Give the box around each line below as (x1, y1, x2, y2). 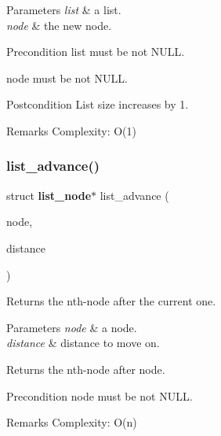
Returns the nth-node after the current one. (6, 293, 216, 309)
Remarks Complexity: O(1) (6, 122, 136, 139)
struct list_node (6, 187, 92, 203)
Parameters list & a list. (6, 2, 121, 17)
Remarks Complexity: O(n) (6, 414, 137, 430)
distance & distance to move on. (6, 334, 160, 351)
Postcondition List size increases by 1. (6, 96, 189, 113)
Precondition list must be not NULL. (6, 43, 185, 60)
